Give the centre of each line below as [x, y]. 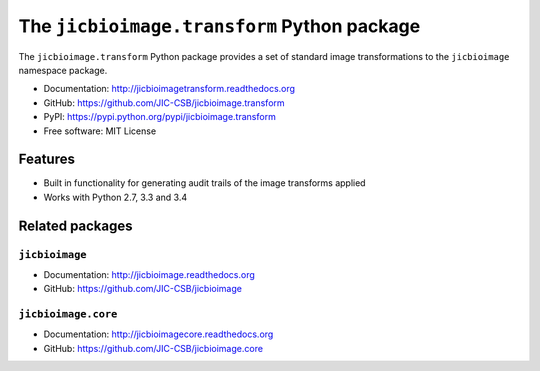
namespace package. [63, 70]
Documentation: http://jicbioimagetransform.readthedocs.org [169, 89]
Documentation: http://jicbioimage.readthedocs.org [149, 274]
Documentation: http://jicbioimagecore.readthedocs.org [158, 334]
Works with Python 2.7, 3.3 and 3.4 [115, 197]
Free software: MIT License [100, 131]
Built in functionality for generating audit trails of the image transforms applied [204, 183]
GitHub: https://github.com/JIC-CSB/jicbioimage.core [153, 348]
